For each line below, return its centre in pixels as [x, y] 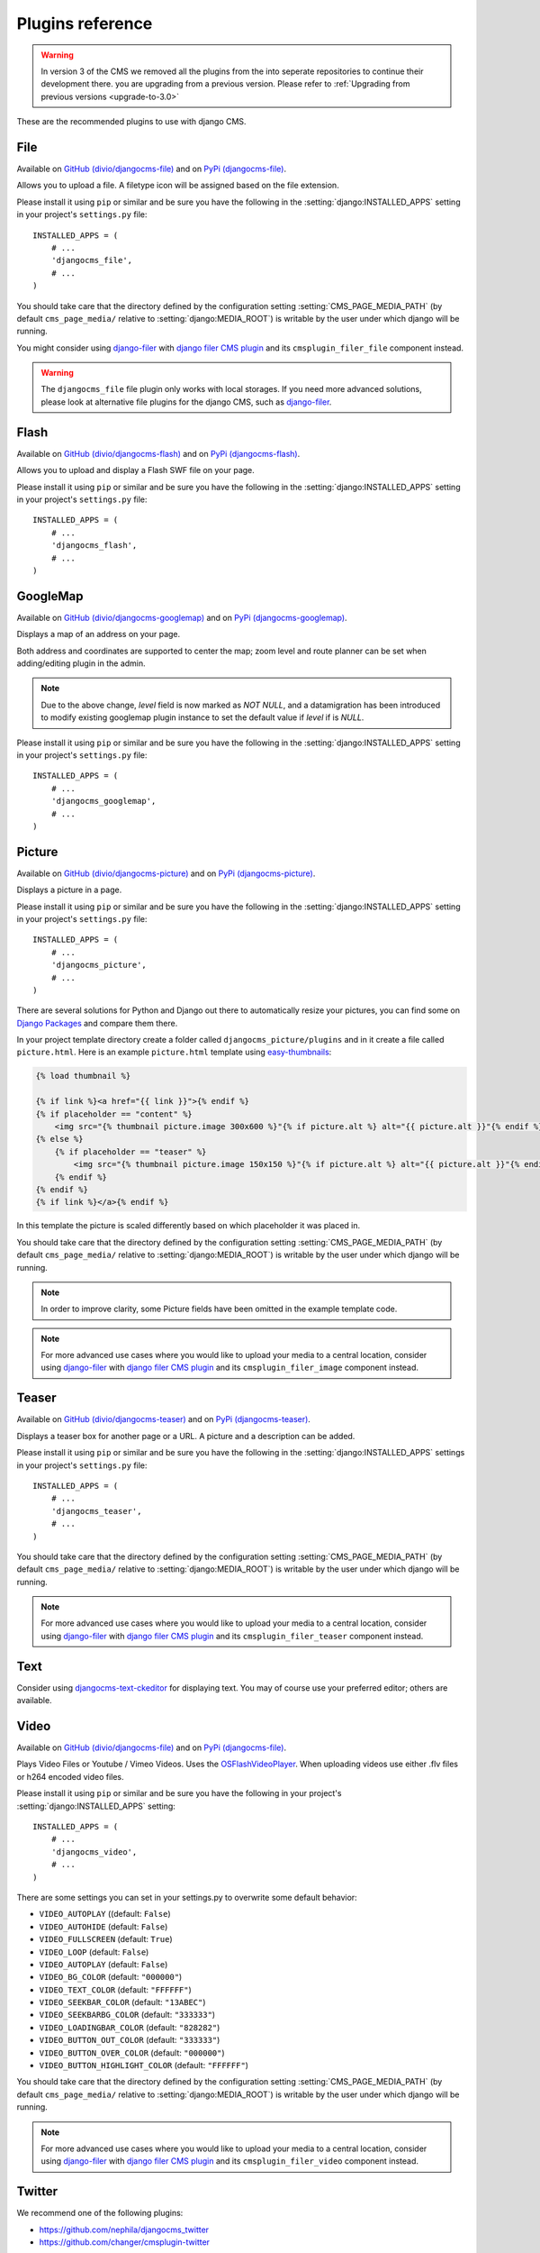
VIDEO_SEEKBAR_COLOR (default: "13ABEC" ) [122, 2002]
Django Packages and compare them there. [97, 1023]
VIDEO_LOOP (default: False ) [94, 1952]
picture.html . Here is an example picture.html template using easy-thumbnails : [174, 1052]
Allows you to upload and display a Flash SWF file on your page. [136, 470]
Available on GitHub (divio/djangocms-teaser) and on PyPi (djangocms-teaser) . [163, 1419]
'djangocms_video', [94, 1852]
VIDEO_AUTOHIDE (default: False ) [103, 1926]
